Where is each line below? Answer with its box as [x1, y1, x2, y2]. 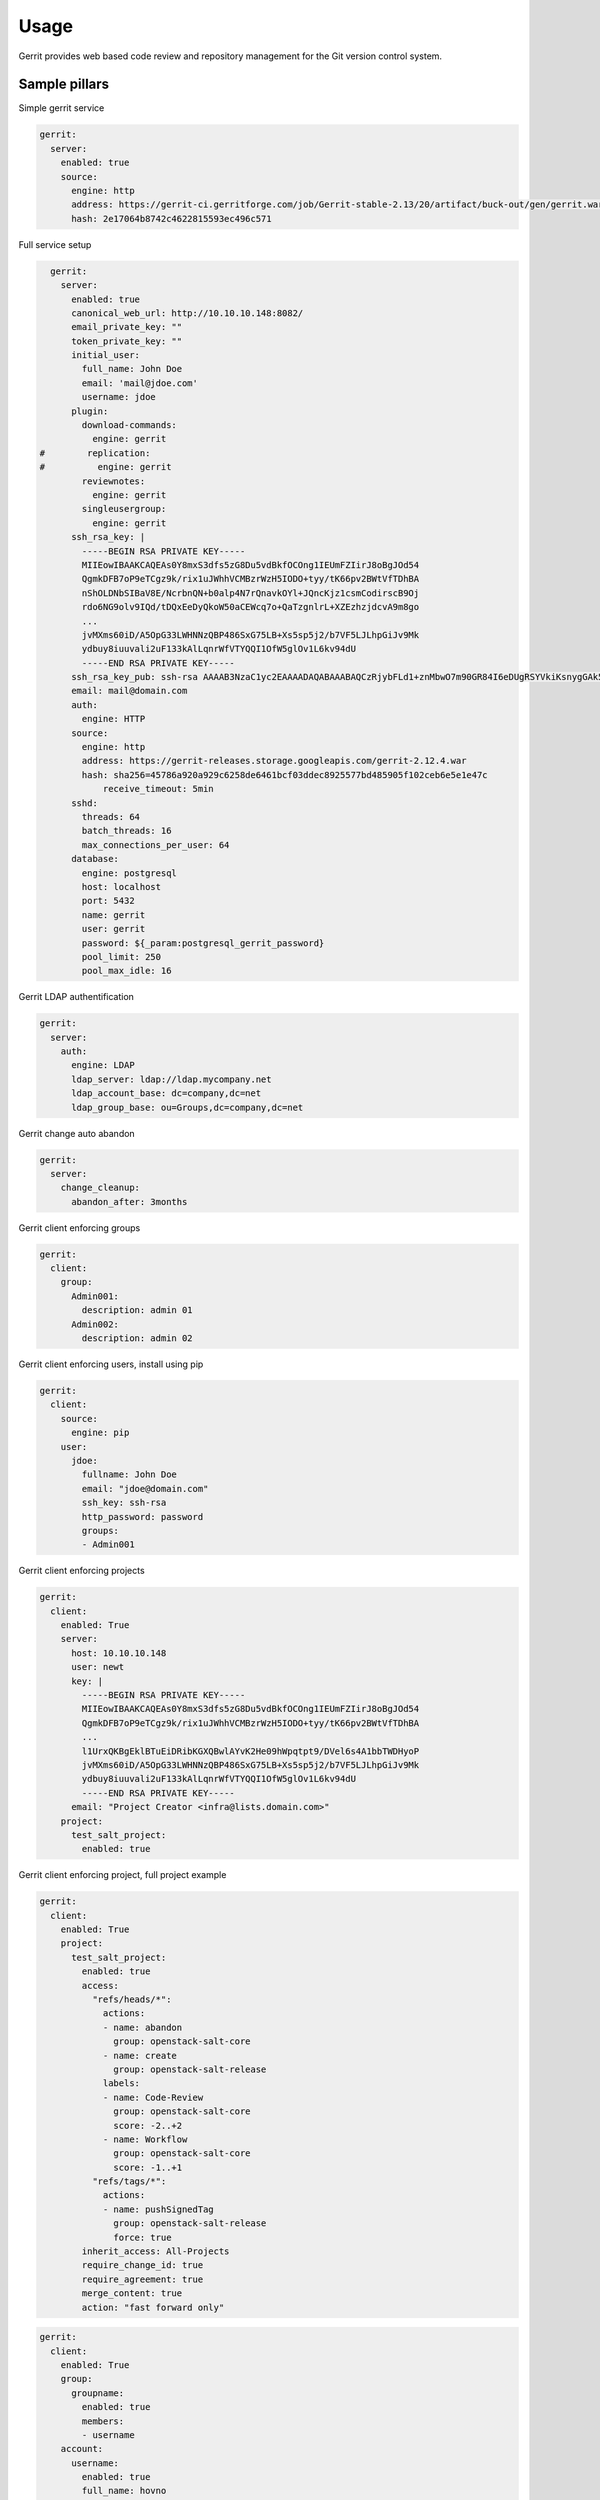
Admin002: [71, 1318, 120, 1330]
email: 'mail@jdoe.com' [81, 377, 199, 389]
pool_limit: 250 [81, 951, 162, 962]
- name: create [102, 2050, 177, 2061]
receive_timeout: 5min [102, 783, 214, 795]
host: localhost [81, 881, 162, 892]
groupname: [71, 2387, 125, 2399]
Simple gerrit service [18, 102, 105, 114]
